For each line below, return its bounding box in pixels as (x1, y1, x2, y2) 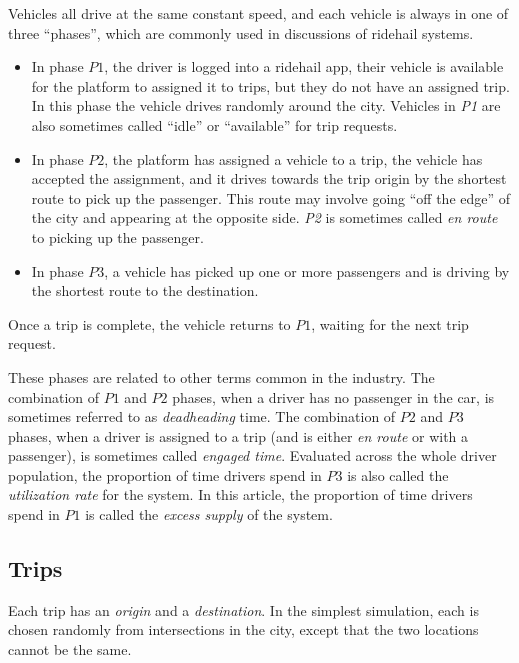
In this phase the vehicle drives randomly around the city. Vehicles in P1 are (31, 95, 501, 116)
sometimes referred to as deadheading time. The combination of (8, 406, 396, 427)
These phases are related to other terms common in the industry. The (8, 366, 435, 387)
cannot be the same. (8, 639, 132, 660)
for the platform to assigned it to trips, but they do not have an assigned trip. (31, 75, 510, 96)
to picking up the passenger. (31, 226, 204, 247)
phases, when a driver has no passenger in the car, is (172, 386, 495, 407)
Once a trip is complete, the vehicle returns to (8, 313, 291, 334)
